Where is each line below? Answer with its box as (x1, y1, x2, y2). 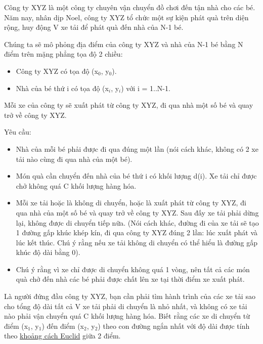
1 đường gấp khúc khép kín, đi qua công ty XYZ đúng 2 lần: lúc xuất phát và (16, 227, 258, 238)
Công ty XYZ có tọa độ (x (16, 65, 98, 76)
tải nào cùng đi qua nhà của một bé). (16, 153, 133, 164)
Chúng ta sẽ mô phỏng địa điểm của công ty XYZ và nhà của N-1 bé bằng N (4, 38, 243, 49)
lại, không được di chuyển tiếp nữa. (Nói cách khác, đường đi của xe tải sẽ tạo (16, 217, 259, 228)
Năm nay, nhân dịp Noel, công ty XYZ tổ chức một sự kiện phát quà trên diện (4, 12, 249, 22)
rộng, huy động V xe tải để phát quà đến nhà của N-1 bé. (4, 22, 184, 32)
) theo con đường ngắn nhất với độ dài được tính (98, 320, 250, 331)
